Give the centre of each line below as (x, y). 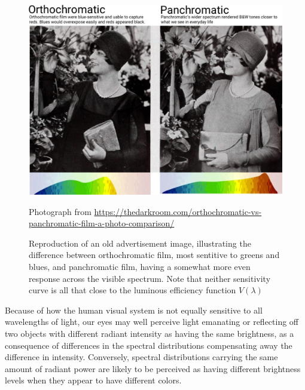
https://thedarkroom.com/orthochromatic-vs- (178, 211)
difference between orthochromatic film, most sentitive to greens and (154, 255)
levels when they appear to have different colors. (93, 380)
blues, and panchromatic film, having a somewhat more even (140, 266)
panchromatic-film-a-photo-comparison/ (102, 223)
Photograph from (60, 211)
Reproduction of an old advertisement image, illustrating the (140, 243)
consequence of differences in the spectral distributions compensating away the (149, 345)
